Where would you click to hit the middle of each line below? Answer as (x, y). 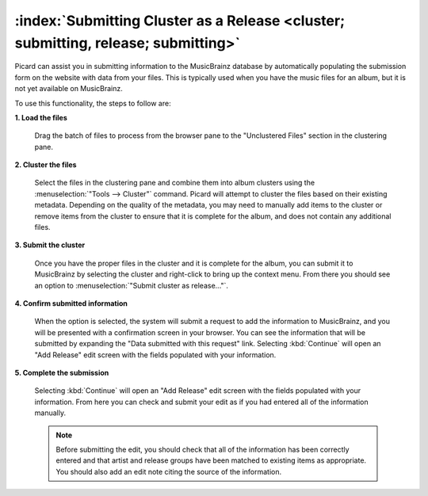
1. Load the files (41, 117)
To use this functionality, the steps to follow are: (93, 103)
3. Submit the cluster (50, 245)
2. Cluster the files (46, 165)
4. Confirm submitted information (71, 303)
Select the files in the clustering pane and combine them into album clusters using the (175, 183)
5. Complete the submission (62, 372)
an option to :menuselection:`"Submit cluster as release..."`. (132, 285)
